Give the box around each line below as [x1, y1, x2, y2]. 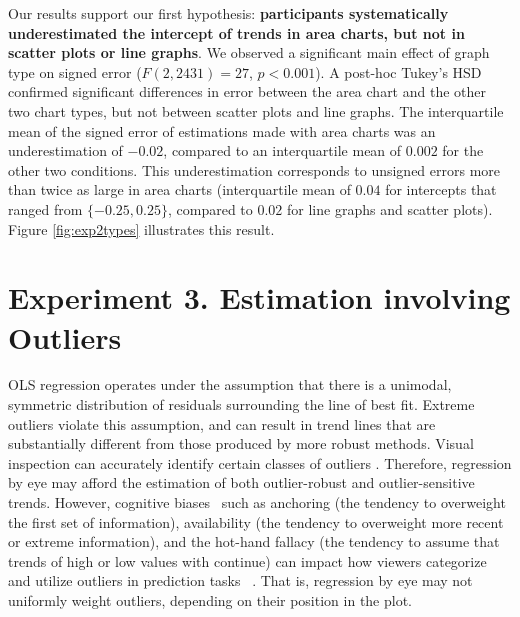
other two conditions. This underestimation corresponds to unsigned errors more [8, 159, 501, 180]
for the [442, 140, 484, 161]
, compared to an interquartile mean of [163, 140, 402, 161]
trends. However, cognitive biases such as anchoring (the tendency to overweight [8, 492, 506, 512]
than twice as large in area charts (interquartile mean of [8, 179, 351, 200]
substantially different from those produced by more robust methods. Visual [8, 433, 474, 454]
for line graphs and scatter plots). [287, 198, 493, 219]
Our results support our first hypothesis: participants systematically [8, 3, 449, 23]
